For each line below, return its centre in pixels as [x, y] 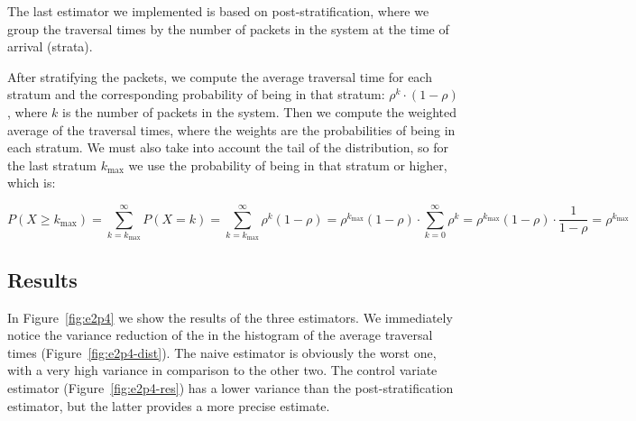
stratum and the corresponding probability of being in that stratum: [196, 94]
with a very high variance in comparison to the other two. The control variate [222, 370]
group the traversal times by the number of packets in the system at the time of [228, 28]
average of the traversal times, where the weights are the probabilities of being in [231, 129]
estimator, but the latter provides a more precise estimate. [169, 405]
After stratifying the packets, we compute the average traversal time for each [220, 76]
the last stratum [52, 165]
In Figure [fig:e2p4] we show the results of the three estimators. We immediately [230, 317]
